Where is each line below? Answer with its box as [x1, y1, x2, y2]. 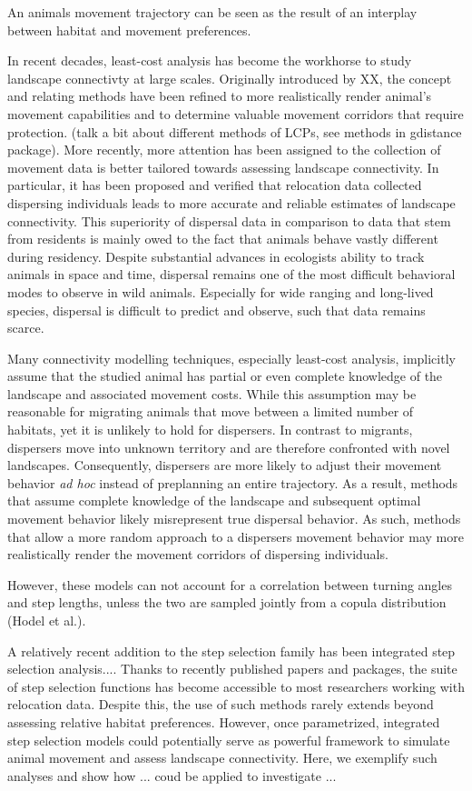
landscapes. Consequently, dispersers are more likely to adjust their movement [7, 456, 442, 475]
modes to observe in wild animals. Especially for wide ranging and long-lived [7, 282, 434, 301]
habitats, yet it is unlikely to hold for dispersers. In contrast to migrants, [7, 420, 413, 439]
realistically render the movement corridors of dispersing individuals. [7, 545, 388, 564]
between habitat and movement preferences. [7, 20, 251, 39]
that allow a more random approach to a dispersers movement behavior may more [7, 526, 464, 546]
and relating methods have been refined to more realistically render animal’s [7, 86, 432, 105]
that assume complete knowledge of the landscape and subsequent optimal [7, 491, 421, 510]
